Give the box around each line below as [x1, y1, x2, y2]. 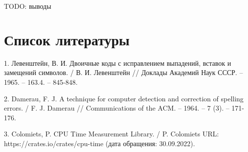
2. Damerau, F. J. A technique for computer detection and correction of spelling [4, 93, 244, 103]
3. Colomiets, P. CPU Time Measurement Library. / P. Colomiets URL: [4, 129, 219, 139]
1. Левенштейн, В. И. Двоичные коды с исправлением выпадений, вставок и [4, 57, 231, 68]
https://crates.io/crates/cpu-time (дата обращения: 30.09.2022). [4, 138, 195, 148]
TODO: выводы [4, 1, 51, 11]
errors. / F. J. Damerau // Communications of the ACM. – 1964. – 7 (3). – [4, 103, 229, 113]
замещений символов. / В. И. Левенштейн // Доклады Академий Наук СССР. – [4, 67, 243, 77]
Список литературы [4, 29, 130, 49]
